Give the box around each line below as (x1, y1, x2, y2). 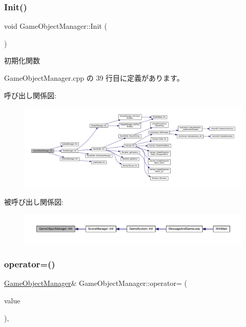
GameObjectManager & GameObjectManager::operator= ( (4, 278, 188, 288)
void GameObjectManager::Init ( (4, 21, 107, 31)
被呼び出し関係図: (4, 196, 64, 207)
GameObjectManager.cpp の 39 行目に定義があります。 (4, 72, 184, 83)
